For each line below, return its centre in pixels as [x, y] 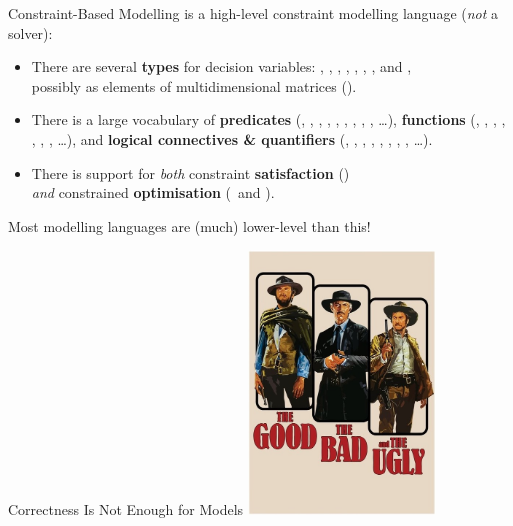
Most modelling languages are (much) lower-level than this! [189, 225]
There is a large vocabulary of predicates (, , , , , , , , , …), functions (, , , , [268, 119]
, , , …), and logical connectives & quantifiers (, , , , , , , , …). [232, 138]
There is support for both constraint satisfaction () [190, 172]
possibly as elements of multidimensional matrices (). [194, 85]
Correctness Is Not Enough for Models [126, 508]
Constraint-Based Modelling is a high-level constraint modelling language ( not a [253, 13]
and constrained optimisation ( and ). [153, 192]
